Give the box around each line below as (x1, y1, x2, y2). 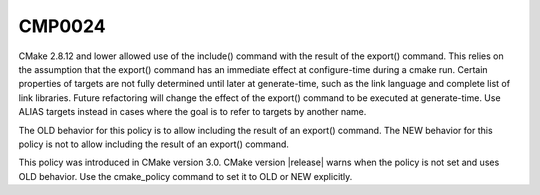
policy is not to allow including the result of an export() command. (18, 138, 290, 150)
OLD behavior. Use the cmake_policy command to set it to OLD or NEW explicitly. (18, 170, 353, 182)
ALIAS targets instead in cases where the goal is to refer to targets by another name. (18, 106, 367, 118)
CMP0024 (18, 15, 106, 37)
